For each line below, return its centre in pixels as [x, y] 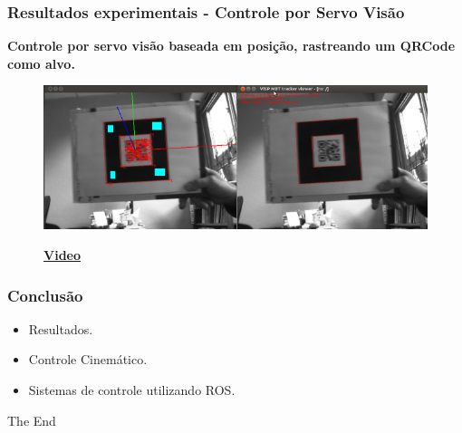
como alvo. [41, 63]
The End [32, 420]
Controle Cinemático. [88, 359]
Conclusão [45, 295]
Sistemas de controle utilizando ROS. [132, 390]
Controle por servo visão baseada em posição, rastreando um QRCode [231, 46]
